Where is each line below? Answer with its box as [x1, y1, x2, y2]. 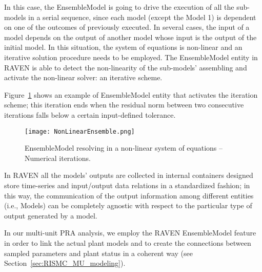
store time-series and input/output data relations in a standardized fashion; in [4, 179, 250, 190]
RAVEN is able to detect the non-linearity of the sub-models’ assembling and [4, 62, 247, 72]
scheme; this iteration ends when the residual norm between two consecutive [4, 99, 244, 110]
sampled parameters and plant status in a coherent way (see [4, 247, 193, 258]
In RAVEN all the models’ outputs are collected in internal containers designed [4, 170, 253, 180]
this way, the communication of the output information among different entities [4, 190, 254, 201]
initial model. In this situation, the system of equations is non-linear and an [4, 42, 243, 52]
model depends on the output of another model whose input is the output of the [4, 31, 257, 42]
